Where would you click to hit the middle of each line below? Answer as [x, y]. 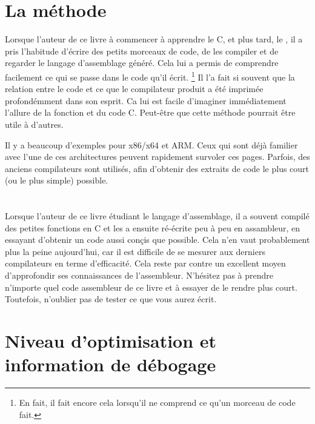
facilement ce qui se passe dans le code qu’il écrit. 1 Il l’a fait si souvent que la [150, 76]
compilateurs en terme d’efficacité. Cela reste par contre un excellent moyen [145, 263]
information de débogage [111, 364]
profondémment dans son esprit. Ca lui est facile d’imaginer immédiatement [146, 100]
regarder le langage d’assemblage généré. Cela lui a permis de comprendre [142, 63]
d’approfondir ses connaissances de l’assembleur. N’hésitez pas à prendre [139, 275]
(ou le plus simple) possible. [57, 180]
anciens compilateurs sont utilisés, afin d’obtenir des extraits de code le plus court [157, 168]
